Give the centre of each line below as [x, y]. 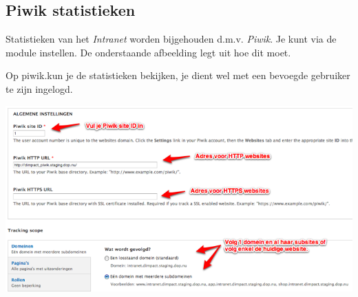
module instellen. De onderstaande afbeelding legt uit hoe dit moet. [148, 52]
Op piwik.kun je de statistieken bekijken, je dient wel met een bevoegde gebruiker [178, 75]
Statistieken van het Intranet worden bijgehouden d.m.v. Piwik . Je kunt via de [171, 39]
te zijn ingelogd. [39, 88]
